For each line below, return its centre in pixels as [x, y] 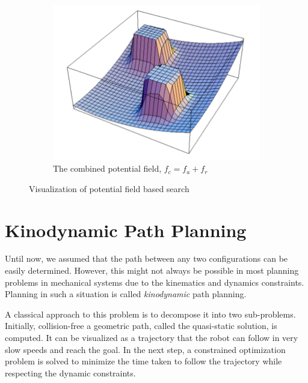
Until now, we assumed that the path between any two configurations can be [146, 258]
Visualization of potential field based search [109, 188]
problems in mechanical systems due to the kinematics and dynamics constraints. [155, 282]
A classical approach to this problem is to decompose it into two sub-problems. [150, 314]
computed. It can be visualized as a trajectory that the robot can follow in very [152, 338]
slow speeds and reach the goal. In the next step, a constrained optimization [145, 349]
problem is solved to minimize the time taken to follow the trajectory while [143, 361]
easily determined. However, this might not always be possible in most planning [152, 270]
